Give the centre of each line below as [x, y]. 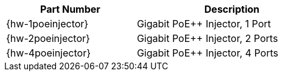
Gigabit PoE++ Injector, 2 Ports [207, 38]
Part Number [70, 9]
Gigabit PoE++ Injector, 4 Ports [208, 53]
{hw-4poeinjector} [48, 53]
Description [232, 9]
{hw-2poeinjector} [48, 38]
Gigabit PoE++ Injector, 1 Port [204, 24]
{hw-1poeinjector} [47, 24]
